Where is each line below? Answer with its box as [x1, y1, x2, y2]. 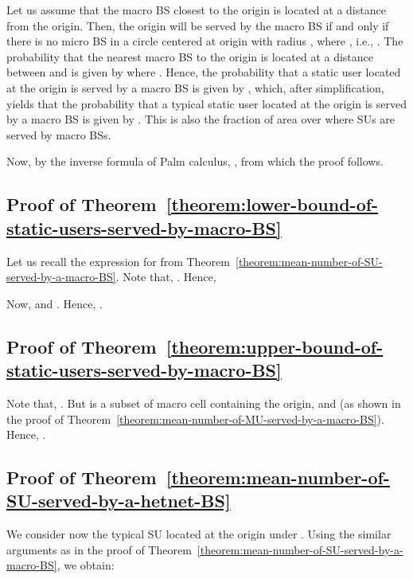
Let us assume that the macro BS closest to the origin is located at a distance [6, 2, 386, 18]
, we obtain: [56, 557, 115, 573]
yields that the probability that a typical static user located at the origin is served [6, 95, 407, 111]
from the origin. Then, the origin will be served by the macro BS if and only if [6, 17, 389, 33]
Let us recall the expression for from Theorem [6, 252, 230, 269]
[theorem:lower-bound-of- [166, 192, 379, 217]
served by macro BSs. [6, 126, 111, 143]
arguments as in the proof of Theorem [6, 541, 192, 557]
